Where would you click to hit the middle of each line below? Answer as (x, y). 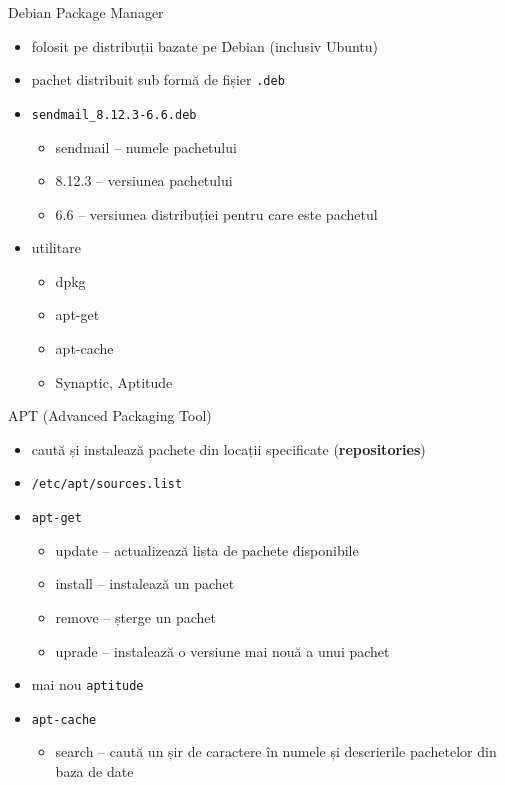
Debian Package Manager (86, 12)
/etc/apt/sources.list (107, 484)
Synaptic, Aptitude (114, 381)
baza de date (94, 771)
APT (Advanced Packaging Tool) (110, 415)
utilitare (56, 247)
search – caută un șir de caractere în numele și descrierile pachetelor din (276, 751)
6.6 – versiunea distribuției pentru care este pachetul (216, 213)
